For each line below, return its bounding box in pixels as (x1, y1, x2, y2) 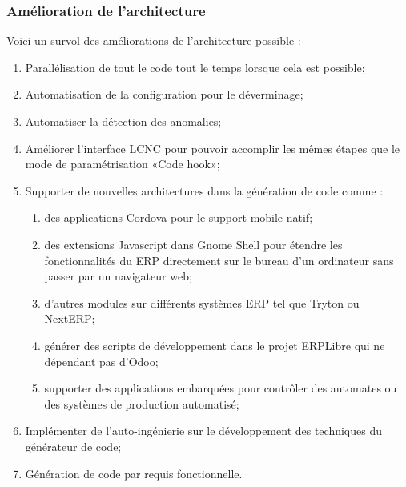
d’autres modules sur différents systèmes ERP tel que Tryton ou (44, 294, 360, 311)
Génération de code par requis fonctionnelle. (25, 465, 243, 481)
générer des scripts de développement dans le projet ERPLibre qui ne (44, 336, 385, 353)
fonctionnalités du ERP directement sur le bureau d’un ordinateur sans (44, 252, 394, 268)
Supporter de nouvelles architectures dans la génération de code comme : (25, 182, 384, 199)
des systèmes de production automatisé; (44, 395, 239, 412)
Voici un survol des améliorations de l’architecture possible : (6, 32, 301, 49)
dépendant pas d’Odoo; (44, 352, 159, 369)
